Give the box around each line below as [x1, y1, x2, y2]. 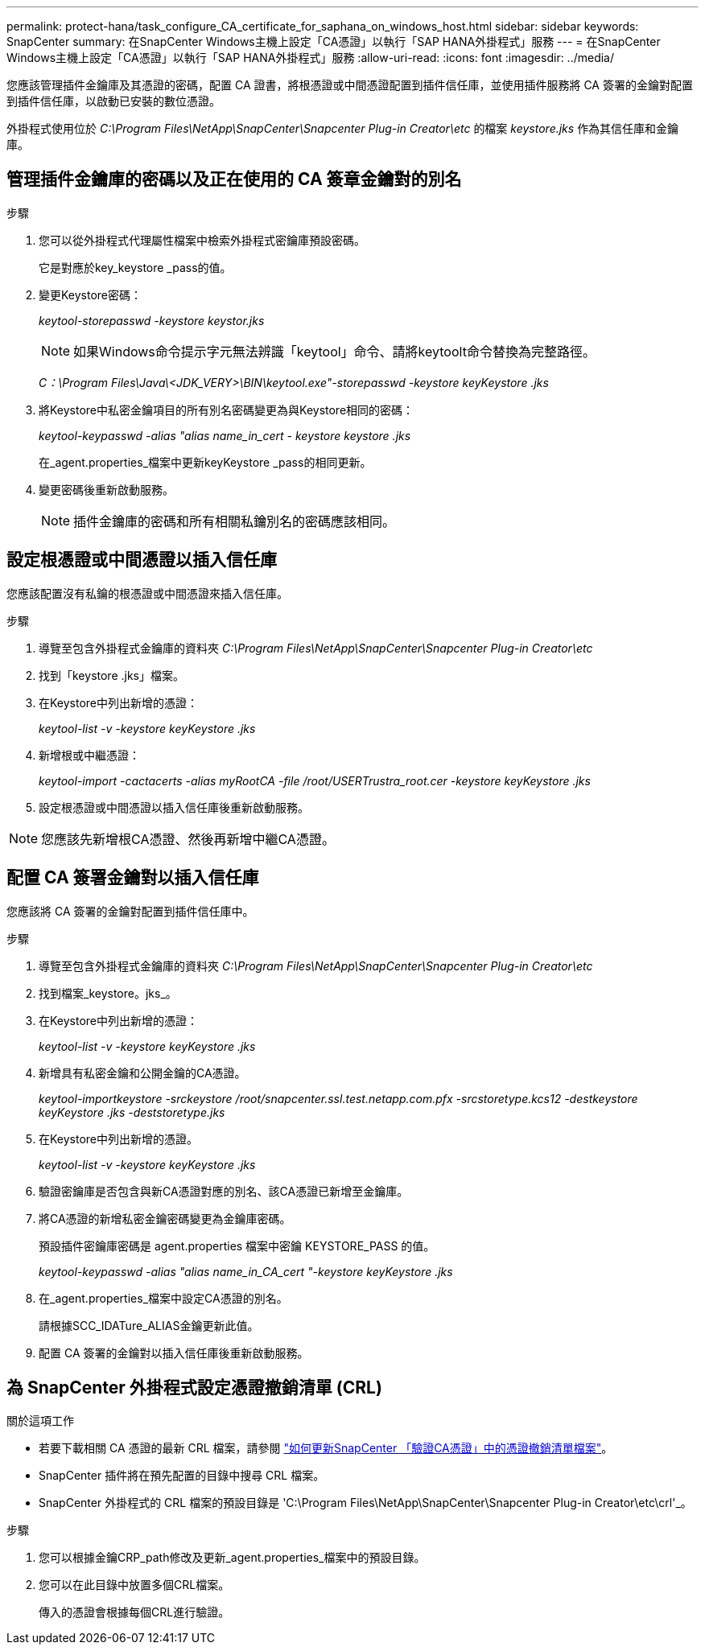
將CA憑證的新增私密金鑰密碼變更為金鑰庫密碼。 [39, 1211, 291, 1225]
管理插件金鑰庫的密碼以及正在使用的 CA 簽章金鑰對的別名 [6, 169, 462, 190]
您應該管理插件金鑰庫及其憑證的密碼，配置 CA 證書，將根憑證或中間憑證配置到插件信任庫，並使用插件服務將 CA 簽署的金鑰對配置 [6, 78, 693, 92]
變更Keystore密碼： [39, 287, 142, 302]
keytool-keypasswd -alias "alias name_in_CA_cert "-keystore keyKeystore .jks [39, 1264, 453, 1278]
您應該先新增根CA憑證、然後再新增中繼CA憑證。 [41, 830, 335, 847]
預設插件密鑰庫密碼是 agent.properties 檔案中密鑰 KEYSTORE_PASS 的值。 [39, 1238, 435, 1253]
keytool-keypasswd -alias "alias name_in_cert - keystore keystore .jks [39, 428, 411, 443]
